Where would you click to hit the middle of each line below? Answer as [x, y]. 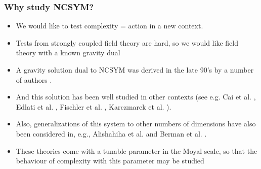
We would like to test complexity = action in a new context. [110, 26]
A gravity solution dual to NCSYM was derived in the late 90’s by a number [135, 70]
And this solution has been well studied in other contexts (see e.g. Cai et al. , [136, 97]
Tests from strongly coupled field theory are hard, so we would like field [127, 42]
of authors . [34, 79]
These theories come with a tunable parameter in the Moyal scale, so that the [137, 150]
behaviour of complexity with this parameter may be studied [110, 161]
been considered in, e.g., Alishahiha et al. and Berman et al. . [111, 133]
